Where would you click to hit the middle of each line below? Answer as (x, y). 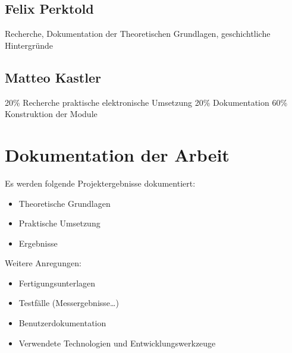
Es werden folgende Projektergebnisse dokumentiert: (100, 183)
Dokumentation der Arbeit (117, 154)
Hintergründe (29, 45)
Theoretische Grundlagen (65, 203)
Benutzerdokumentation (62, 323)
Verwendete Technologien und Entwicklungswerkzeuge (117, 343)
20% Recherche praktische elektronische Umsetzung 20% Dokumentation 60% (146, 102)
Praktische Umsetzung (59, 223)
